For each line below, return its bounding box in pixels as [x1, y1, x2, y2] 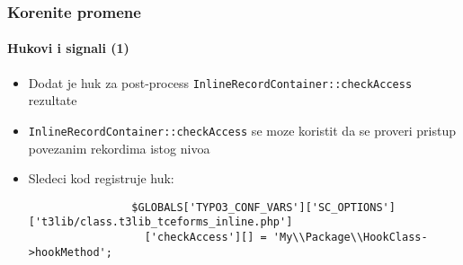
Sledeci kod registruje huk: [28, 169, 174, 188]
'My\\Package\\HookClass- [272, 231, 428, 244]
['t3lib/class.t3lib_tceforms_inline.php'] [28, 216, 293, 229]
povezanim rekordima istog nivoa [28, 138, 210, 157]
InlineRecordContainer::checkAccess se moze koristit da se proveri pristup [28, 120, 457, 139]
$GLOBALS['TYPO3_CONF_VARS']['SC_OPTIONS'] [131, 200, 396, 214]
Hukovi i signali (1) [7, 39, 129, 57]
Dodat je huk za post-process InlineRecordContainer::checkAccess [28, 73, 413, 92]
